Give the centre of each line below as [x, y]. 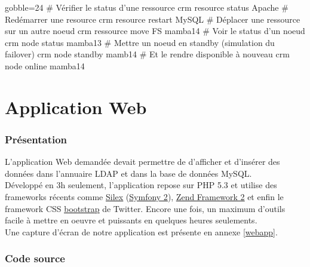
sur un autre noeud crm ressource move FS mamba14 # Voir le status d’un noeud [155, 31]
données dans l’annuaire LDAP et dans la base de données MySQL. [128, 173]
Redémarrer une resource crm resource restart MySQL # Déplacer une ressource [153, 19]
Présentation [36, 139]
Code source [35, 258]
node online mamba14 [45, 65]
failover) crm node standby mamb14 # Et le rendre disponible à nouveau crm [147, 54]
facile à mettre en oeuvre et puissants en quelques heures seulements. [131, 220]
